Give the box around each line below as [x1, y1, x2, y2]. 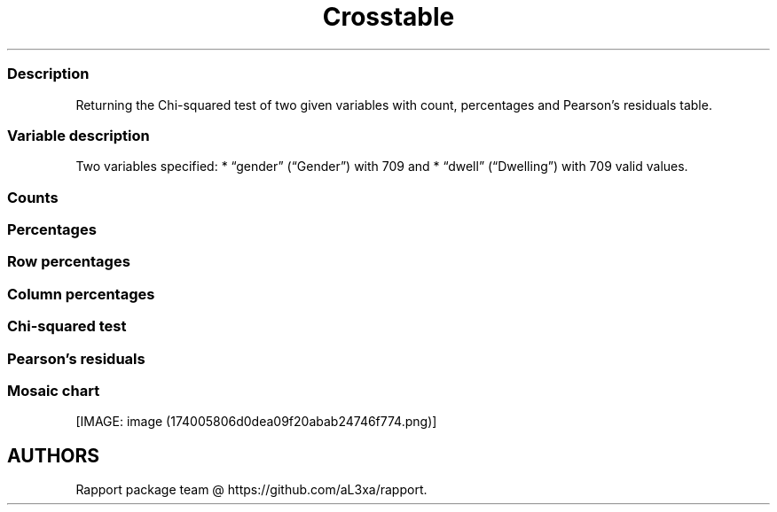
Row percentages [7, 252, 130, 271]
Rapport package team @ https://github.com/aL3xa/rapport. [75, 482, 428, 498]
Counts [7, 188, 59, 206]
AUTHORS [7, 444, 100, 467]
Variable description [7, 126, 150, 144]
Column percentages [7, 284, 155, 303]
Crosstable [322, 2, 455, 32]
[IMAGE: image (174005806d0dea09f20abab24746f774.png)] [75, 414, 437, 430]
